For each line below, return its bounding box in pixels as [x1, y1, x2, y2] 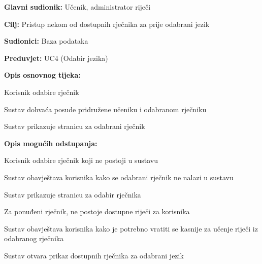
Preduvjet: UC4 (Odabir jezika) [4, 52, 108, 63]
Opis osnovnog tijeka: [4, 70, 81, 80]
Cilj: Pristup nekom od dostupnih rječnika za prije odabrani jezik [4, 18, 210, 29]
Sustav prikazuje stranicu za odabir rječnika [4, 189, 141, 200]
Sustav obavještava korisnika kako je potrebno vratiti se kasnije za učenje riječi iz [4, 223, 258, 234]
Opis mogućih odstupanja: [4, 138, 97, 148]
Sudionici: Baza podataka [4, 36, 88, 46]
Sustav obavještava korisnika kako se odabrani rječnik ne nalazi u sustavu [4, 172, 234, 182]
